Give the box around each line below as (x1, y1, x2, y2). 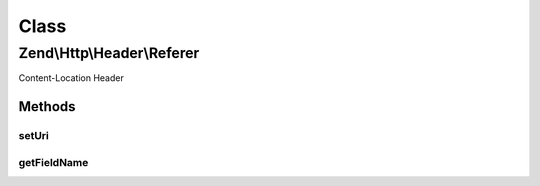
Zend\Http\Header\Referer (18, 44, 200, 62)
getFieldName (18, 155, 89, 169)
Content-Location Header (18, 72, 124, 84)
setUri (18, 129, 50, 143)
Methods (18, 98, 76, 115)
